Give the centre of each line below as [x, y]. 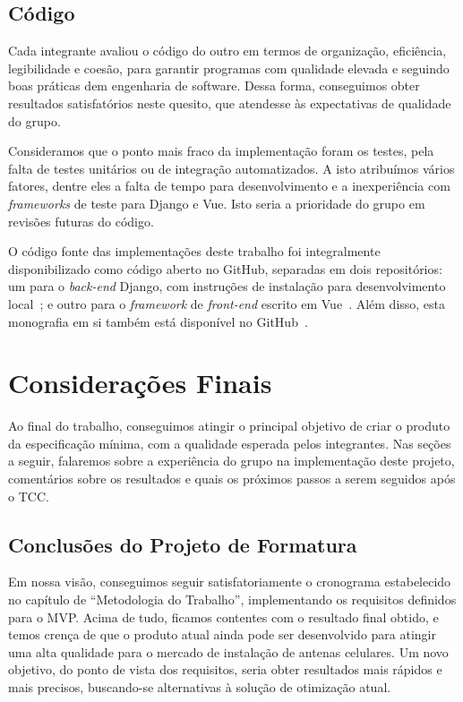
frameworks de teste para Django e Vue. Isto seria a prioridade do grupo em [217, 203]
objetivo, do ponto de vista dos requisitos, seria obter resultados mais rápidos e [225, 669]
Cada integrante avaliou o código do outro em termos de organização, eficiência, [227, 51]
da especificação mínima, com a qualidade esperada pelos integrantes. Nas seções [230, 443]
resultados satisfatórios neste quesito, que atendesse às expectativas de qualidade [230, 103]
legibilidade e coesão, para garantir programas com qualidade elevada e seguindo [229, 68]
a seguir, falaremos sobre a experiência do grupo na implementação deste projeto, [231, 461]
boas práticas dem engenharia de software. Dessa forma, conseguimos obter [214, 86]
